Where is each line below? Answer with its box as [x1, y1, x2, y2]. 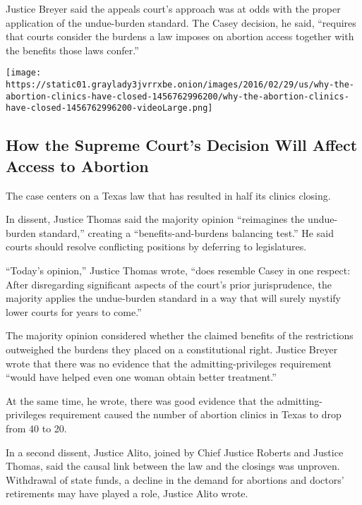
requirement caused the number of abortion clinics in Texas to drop [49, 407, 342, 422]
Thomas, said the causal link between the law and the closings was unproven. [6, 458, 340, 473]
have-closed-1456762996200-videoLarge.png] [6, 103, 213, 114]
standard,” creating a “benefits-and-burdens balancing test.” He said [39, 225, 334, 240]
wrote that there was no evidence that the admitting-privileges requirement [6, 355, 332, 370]
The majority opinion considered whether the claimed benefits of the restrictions [6, 328, 354, 343]
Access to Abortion [6, 154, 149, 176]
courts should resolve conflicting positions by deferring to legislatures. [6, 239, 307, 254]
